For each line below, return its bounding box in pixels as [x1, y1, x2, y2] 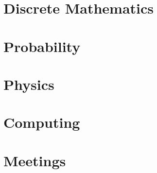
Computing [3, 112, 80, 132]
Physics [3, 74, 54, 94]
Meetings [3, 150, 66, 170]
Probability [3, 36, 81, 56]
